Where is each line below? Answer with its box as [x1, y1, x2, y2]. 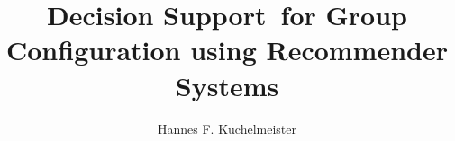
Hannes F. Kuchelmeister [158, 119, 296, 137]
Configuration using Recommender [5, 31, 449, 68]
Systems [175, 66, 279, 103]
